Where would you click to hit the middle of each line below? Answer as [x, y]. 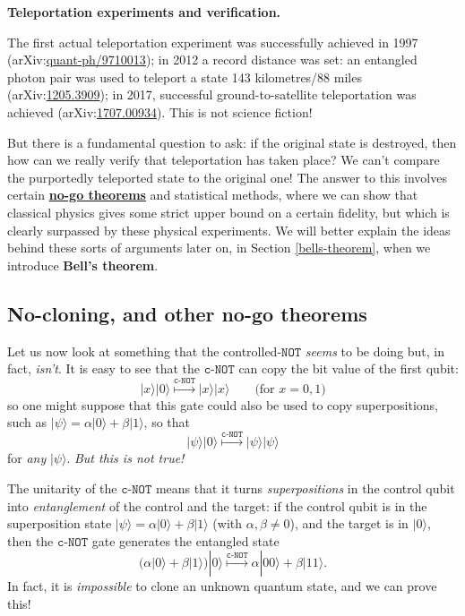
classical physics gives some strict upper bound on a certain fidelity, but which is [228, 212]
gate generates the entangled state [185, 540]
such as [27, 422]
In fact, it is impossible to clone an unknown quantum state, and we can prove [222, 586]
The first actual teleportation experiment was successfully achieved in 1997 [213, 42]
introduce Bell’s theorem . [83, 265]
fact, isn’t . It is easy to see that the [103, 368]
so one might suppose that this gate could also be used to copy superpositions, [223, 404]
